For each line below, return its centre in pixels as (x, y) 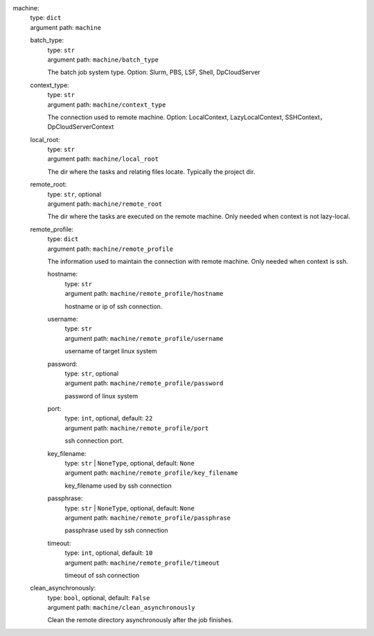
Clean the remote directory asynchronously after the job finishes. (140, 620)
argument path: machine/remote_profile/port (137, 428)
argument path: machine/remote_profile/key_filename (151, 473)
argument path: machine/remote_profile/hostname (144, 294)
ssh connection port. (94, 441)
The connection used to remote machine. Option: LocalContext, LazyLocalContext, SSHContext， (187, 117)
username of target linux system (111, 351)
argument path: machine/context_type (107, 105)
